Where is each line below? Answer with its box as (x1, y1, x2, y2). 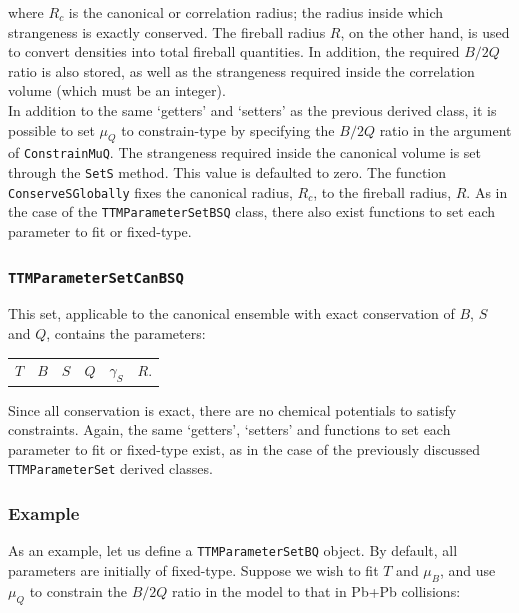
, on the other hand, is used (340, 21, 510, 42)
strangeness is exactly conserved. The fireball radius (8, 21, 326, 42)
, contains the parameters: (46, 322, 206, 343)
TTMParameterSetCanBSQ (8, 269, 184, 286)
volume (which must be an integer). (8, 80, 226, 101)
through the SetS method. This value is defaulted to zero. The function (8, 162, 447, 183)
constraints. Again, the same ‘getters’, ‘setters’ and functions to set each (8, 419, 451, 440)
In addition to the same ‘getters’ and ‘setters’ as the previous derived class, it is (8, 99, 497, 120)
